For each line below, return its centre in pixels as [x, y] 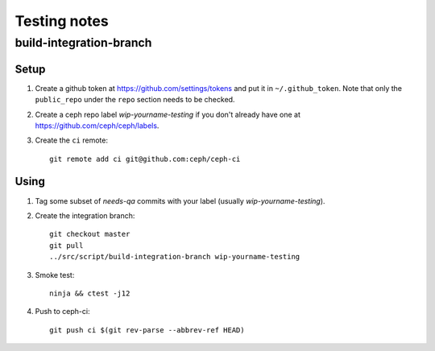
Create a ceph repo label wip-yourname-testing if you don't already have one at [168, 114]
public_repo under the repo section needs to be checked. [135, 100]
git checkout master [90, 234]
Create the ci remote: [72, 140]
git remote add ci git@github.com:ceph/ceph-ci [145, 159]
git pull [66, 245]
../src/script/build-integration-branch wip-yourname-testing [175, 257]
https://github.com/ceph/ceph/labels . [97, 126]
